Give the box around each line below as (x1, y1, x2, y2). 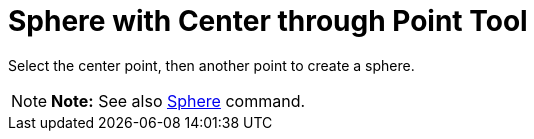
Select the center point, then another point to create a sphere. (8, 56, 415, 74)
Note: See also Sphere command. (51, 90, 306, 111)
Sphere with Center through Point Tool (8, 4, 528, 38)
